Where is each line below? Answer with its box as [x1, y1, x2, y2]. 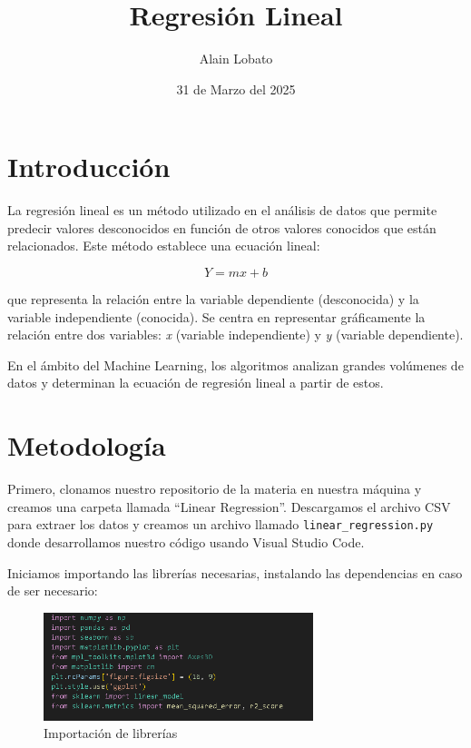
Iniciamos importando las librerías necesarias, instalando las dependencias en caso [7, 563, 463, 582]
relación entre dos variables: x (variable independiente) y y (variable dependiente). [7, 325, 464, 344]
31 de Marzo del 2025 [176, 79, 296, 98]
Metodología [7, 427, 166, 464]
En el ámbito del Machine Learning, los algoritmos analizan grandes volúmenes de [7, 355, 464, 374]
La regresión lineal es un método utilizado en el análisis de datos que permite [7, 201, 437, 220]
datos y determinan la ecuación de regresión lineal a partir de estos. [7, 373, 384, 392]
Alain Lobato [199, 49, 273, 68]
